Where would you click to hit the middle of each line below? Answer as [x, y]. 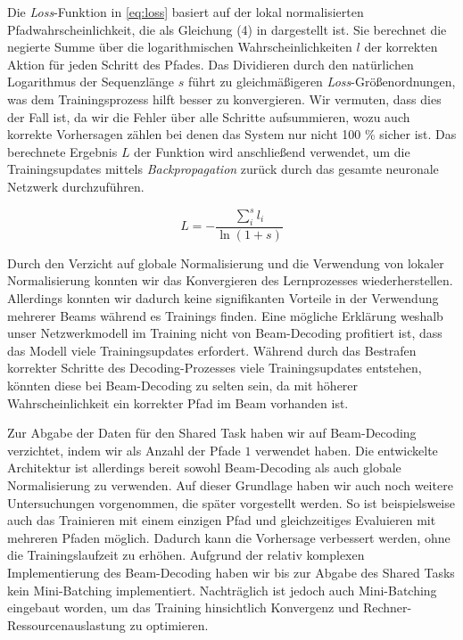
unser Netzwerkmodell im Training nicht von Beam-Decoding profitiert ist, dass [225, 333]
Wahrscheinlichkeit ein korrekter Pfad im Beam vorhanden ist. [178, 402]
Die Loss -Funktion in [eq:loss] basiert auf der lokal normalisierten [186, 12]
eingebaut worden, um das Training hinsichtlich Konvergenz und [183, 607]
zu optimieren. [169, 624]
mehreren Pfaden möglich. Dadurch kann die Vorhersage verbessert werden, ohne [229, 537]
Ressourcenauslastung [66, 624]
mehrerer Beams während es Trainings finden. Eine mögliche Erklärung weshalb [225, 315]
